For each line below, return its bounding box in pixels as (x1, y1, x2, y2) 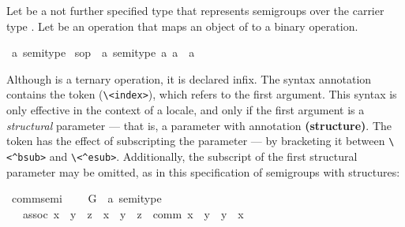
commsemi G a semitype (11, 190, 162, 207)
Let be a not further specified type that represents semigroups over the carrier (6, 2, 384, 18)
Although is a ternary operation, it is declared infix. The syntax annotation (6, 70, 372, 87)
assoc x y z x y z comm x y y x (22, 205, 244, 221)
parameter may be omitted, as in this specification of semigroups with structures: (6, 163, 400, 180)
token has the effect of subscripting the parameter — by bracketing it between (6, 132, 385, 149)
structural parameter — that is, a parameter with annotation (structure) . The (6, 117, 392, 133)
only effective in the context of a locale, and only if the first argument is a (6, 102, 365, 118)
